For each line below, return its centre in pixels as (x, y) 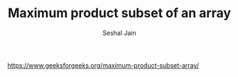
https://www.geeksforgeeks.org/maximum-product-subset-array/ (103, 65)
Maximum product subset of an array (119, 13)
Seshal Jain (119, 33)
